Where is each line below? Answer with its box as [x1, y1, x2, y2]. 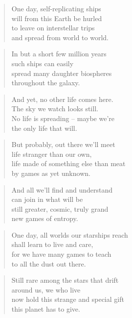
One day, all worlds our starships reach [11, 229, 128, 240]
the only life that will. [11, 122, 77, 133]
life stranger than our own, [11, 148, 92, 159]
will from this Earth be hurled [11, 13, 102, 23]
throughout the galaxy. [11, 77, 80, 88]
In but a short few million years [11, 49, 107, 59]
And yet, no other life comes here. [11, 94, 113, 104]
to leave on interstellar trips [11, 23, 95, 33]
